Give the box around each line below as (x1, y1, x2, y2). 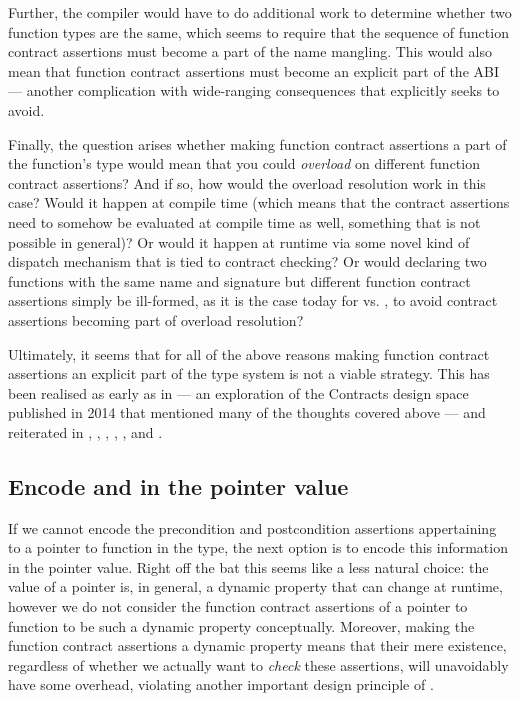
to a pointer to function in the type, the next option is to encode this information (8, 537, 508, 558)
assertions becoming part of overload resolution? (8, 309, 304, 330)
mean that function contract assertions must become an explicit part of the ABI (8, 60, 499, 81)
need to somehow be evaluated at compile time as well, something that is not (8, 211, 481, 232)
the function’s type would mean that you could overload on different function (8, 153, 480, 174)
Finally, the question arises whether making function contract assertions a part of (8, 133, 507, 154)
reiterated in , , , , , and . (8, 421, 163, 442)
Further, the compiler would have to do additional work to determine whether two (8, 2, 512, 22)
